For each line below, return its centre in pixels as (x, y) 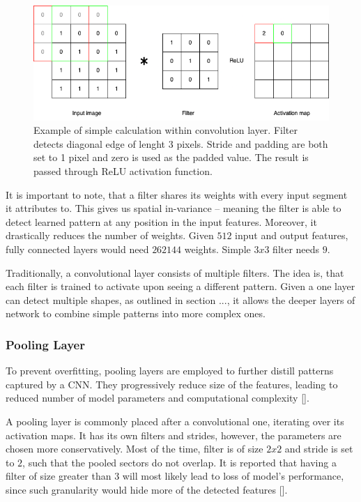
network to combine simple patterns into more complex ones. (136, 313)
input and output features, (292, 235)
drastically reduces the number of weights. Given (110, 235)
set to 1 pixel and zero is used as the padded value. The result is (171, 157)
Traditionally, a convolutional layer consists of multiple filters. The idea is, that (175, 272)
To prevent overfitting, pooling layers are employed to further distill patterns (170, 371)
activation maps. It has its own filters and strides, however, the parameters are (174, 435)
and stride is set (319, 449)
